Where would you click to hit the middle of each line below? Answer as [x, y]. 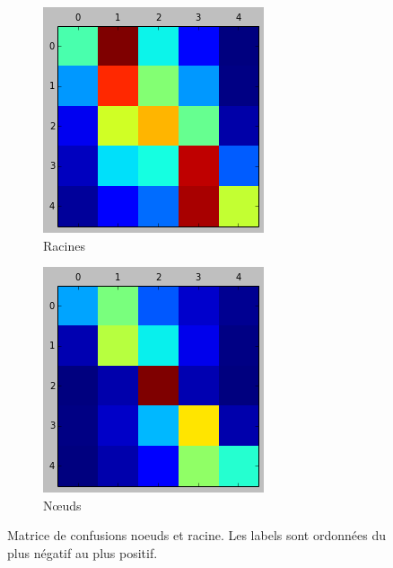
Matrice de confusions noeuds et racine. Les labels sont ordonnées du [197, 535]
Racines [64, 245]
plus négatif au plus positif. [83, 552]
